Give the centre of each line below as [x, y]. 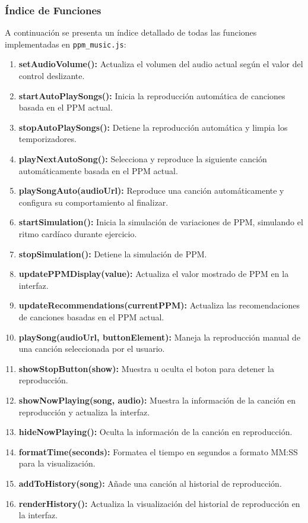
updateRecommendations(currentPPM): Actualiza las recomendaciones [159, 305]
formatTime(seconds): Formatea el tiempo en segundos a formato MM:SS [158, 451]
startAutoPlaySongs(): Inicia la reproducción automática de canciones [152, 95]
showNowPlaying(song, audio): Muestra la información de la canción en [157, 400]
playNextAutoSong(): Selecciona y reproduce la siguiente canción [143, 159]
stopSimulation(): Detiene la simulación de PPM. [113, 253]
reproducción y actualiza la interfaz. [84, 412]
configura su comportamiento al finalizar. [93, 202]
